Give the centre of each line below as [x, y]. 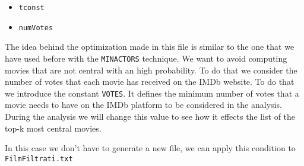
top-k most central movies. [53, 128]
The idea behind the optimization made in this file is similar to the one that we [150, 47]
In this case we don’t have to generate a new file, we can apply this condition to [150, 148]
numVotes [36, 28]
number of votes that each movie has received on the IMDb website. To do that [150, 82]
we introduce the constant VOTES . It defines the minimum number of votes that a [152, 93]
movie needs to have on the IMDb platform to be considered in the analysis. [143, 105]
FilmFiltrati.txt [39, 159]
